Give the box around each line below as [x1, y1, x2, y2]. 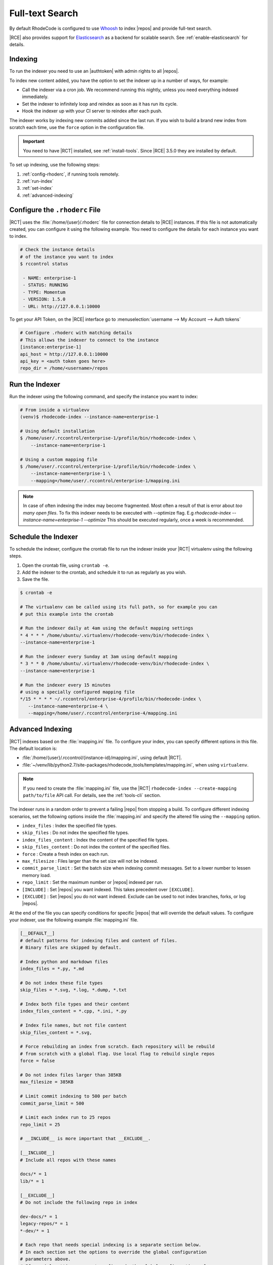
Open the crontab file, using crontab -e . [22, 562, 110, 568]
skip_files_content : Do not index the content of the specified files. [22, 844, 170, 850]
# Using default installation [20, 428, 95, 434]
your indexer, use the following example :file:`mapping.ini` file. [9, 917, 139, 923]
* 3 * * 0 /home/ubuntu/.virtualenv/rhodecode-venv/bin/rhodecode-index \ [20, 661, 210, 666]
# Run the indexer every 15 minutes [20, 682, 111, 688]
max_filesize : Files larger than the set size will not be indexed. [22, 858, 158, 864]
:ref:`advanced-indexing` [22, 192, 74, 198]
